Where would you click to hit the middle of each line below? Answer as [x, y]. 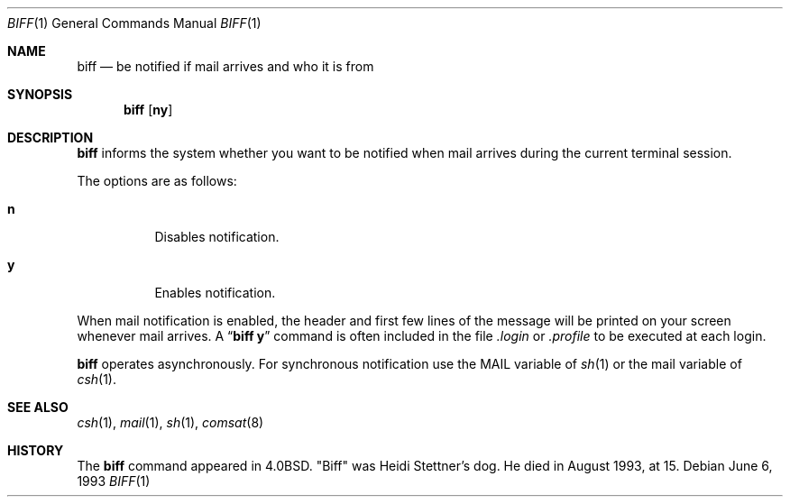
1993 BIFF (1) [114, 481]
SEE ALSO [38, 407]
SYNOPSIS [40, 94]
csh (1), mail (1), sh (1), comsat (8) [170, 422]
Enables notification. [215, 293]
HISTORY [36, 450]
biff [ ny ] [148, 110]
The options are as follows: [157, 181]
